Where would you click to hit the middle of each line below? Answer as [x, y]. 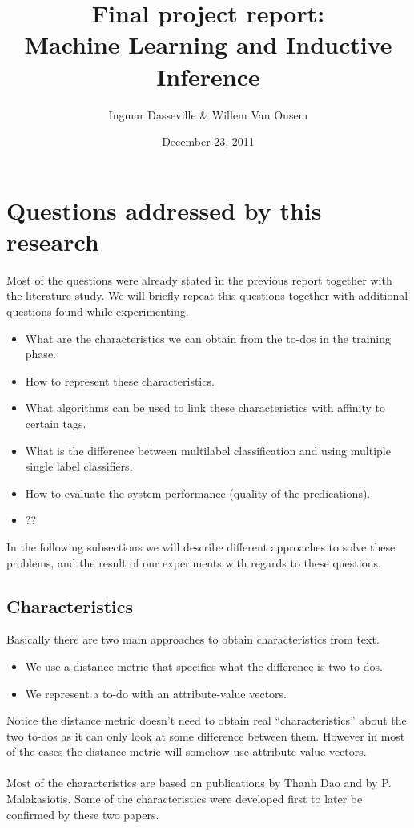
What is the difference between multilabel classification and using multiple [208, 450]
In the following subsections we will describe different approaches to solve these [201, 546]
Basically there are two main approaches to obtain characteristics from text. [193, 639]
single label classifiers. [79, 466]
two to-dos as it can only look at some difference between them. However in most [206, 735]
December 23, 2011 [208, 141]
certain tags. [56, 423]
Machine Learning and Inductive [208, 44]
